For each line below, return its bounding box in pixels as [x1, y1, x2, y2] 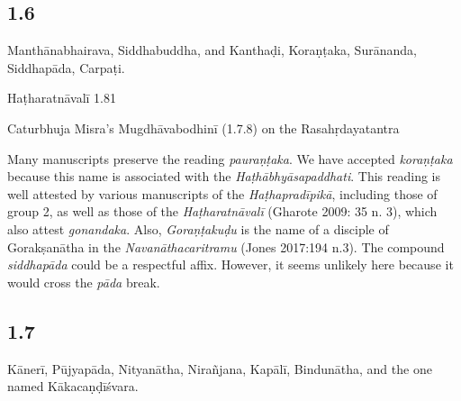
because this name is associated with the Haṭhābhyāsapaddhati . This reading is [7, 167, 440, 186]
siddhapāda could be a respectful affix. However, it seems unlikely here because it [7, 255, 454, 274]
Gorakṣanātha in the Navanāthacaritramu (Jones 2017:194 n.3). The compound [7, 237, 445, 256]
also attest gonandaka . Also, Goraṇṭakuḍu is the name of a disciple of [7, 219, 389, 238]
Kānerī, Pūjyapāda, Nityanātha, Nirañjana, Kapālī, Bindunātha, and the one [7, 359, 432, 378]
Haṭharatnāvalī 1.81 [7, 88, 117, 107]
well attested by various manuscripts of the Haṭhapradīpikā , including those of [7, 184, 438, 203]
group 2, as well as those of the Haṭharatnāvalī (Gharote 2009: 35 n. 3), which [7, 202, 438, 221]
